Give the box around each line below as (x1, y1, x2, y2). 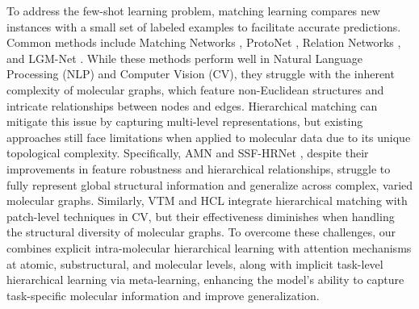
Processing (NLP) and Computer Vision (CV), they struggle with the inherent (6, 65, 395, 82)
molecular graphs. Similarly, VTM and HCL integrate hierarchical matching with (6, 192, 408, 209)
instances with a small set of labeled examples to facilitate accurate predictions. (6, 18, 401, 35)
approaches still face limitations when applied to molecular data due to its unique (6, 128, 411, 145)
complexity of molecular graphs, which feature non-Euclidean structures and (6, 81, 384, 98)
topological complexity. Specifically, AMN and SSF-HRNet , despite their (6, 144, 369, 161)
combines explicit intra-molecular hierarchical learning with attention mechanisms (6, 239, 412, 256)
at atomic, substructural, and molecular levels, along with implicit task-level (6, 255, 383, 272)
